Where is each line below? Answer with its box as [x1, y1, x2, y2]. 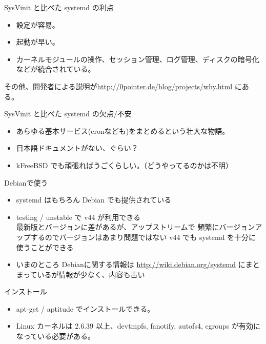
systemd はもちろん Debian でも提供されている [16, 194, 172, 205]
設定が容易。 [16, 19, 59, 30]
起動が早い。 [16, 36, 59, 47]
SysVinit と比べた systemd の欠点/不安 [4, 108, 132, 119]
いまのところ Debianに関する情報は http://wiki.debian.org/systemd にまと [16, 259, 260, 270]
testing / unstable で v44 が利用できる [16, 211, 140, 222]
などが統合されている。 [16, 64, 95, 74]
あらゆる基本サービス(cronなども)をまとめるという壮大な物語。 [16, 125, 230, 136]
